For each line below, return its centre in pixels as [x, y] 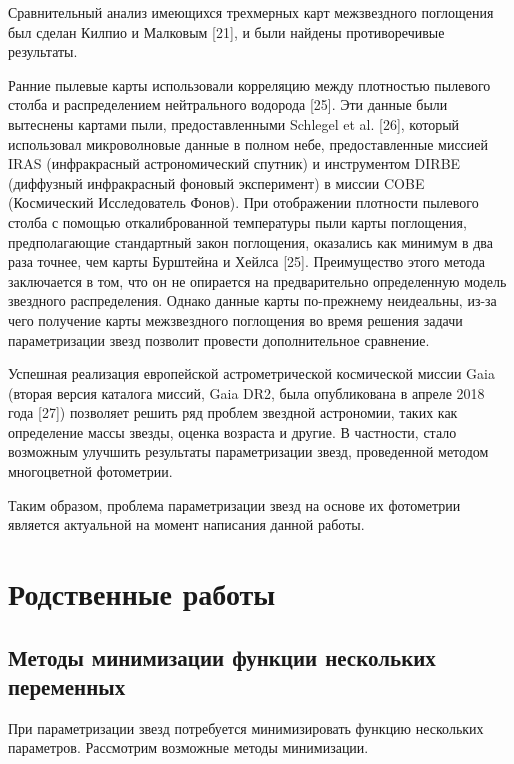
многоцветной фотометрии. [90, 471]
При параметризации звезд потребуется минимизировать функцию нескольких [246, 727]
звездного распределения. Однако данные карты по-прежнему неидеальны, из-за [252, 300]
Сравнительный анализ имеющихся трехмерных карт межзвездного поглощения [251, 12]
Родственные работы [142, 593]
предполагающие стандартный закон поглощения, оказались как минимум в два [250, 241]
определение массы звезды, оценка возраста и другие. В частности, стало [232, 431]
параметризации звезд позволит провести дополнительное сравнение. [219, 339]
